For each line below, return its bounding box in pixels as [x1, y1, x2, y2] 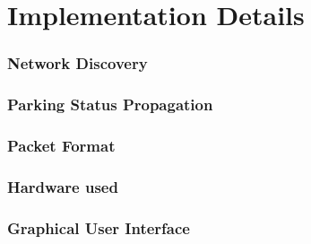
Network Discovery [7, 52, 148, 74]
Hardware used [7, 175, 118, 197]
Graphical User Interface [7, 216, 190, 239]
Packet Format [7, 134, 116, 156]
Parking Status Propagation [7, 93, 213, 116]
